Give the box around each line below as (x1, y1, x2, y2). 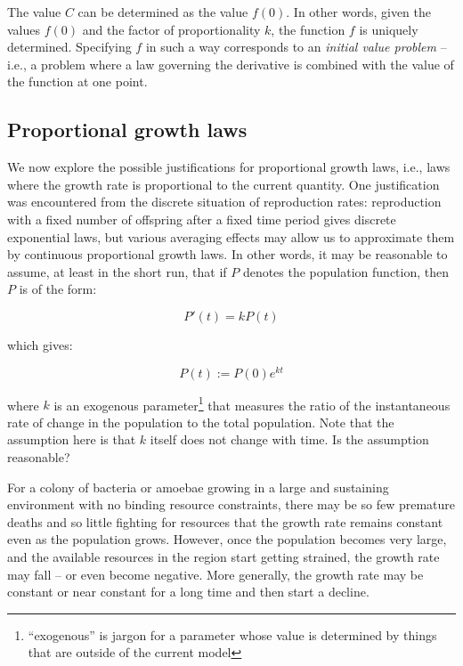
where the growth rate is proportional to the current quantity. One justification (7, 175, 440, 193)
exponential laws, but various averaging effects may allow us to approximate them (7, 227, 455, 246)
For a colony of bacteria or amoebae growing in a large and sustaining (7, 477, 389, 496)
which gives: (7, 335, 73, 353)
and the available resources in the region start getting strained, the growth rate (7, 548, 440, 565)
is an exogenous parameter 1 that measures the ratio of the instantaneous (53, 393, 451, 414)
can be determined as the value (77, 3, 248, 20)
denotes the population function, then (242, 262, 450, 280)
